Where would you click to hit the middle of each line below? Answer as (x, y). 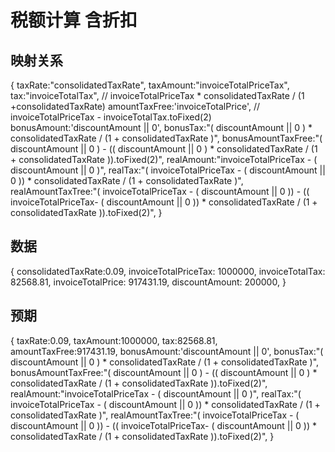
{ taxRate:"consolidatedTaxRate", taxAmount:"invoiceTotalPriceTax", (150, 85)
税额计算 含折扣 (74, 20)
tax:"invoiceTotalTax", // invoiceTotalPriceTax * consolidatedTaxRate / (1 (157, 95)
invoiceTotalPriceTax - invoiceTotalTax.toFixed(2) (111, 117)
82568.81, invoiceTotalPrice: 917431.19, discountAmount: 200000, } (148, 282)
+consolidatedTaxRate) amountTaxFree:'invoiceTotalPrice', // (135, 106)
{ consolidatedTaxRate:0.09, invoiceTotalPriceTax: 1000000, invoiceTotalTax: (168, 271)
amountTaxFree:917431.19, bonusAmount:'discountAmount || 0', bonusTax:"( (167, 351)
